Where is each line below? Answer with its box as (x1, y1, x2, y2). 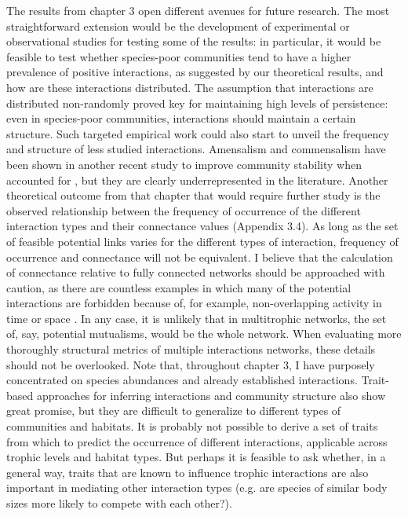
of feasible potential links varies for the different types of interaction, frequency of (6, 233, 399, 249)
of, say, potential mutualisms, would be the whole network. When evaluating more (6, 325, 402, 342)
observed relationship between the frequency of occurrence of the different (6, 202, 361, 218)
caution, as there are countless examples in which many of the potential (6, 279, 352, 295)
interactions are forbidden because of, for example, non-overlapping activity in (6, 295, 382, 311)
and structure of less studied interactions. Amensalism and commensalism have (6, 141, 386, 157)
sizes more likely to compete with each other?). (6, 495, 232, 511)
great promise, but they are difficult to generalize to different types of (6, 402, 341, 419)
